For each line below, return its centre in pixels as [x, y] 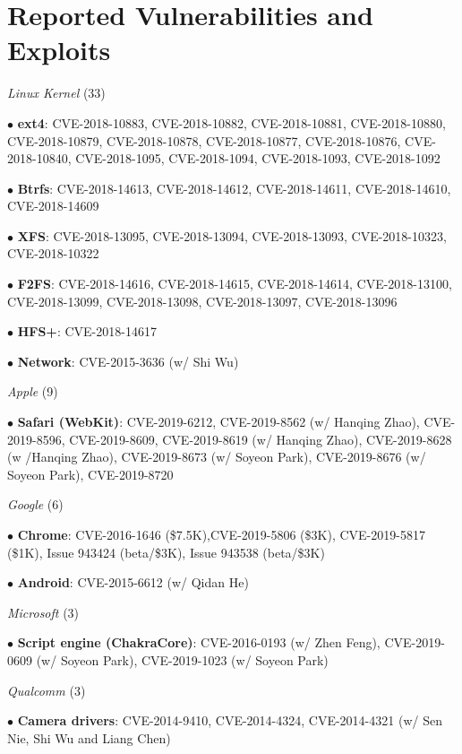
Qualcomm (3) [47, 690]
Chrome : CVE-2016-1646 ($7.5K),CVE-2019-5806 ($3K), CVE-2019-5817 [221, 534]
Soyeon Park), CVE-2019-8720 [90, 474]
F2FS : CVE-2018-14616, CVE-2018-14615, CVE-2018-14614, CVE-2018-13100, [235, 284]
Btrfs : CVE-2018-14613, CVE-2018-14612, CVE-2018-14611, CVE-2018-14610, [234, 188]
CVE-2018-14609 [53, 206]
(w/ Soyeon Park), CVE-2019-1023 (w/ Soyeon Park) [182, 659]
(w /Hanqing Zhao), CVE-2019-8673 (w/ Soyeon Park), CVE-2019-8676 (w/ [217, 457]
